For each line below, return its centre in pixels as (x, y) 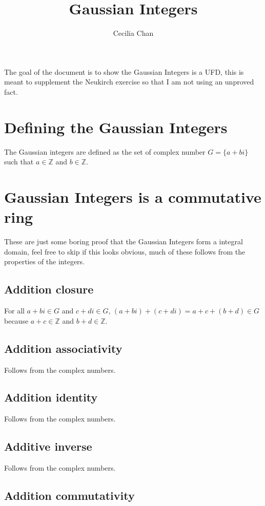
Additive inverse (48, 446)
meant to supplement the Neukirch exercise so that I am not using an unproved (129, 82)
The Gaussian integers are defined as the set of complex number (105, 151)
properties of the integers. (44, 261)
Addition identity (51, 397)
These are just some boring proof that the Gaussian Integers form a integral (124, 241)
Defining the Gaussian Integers (116, 127)
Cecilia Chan (133, 33)
